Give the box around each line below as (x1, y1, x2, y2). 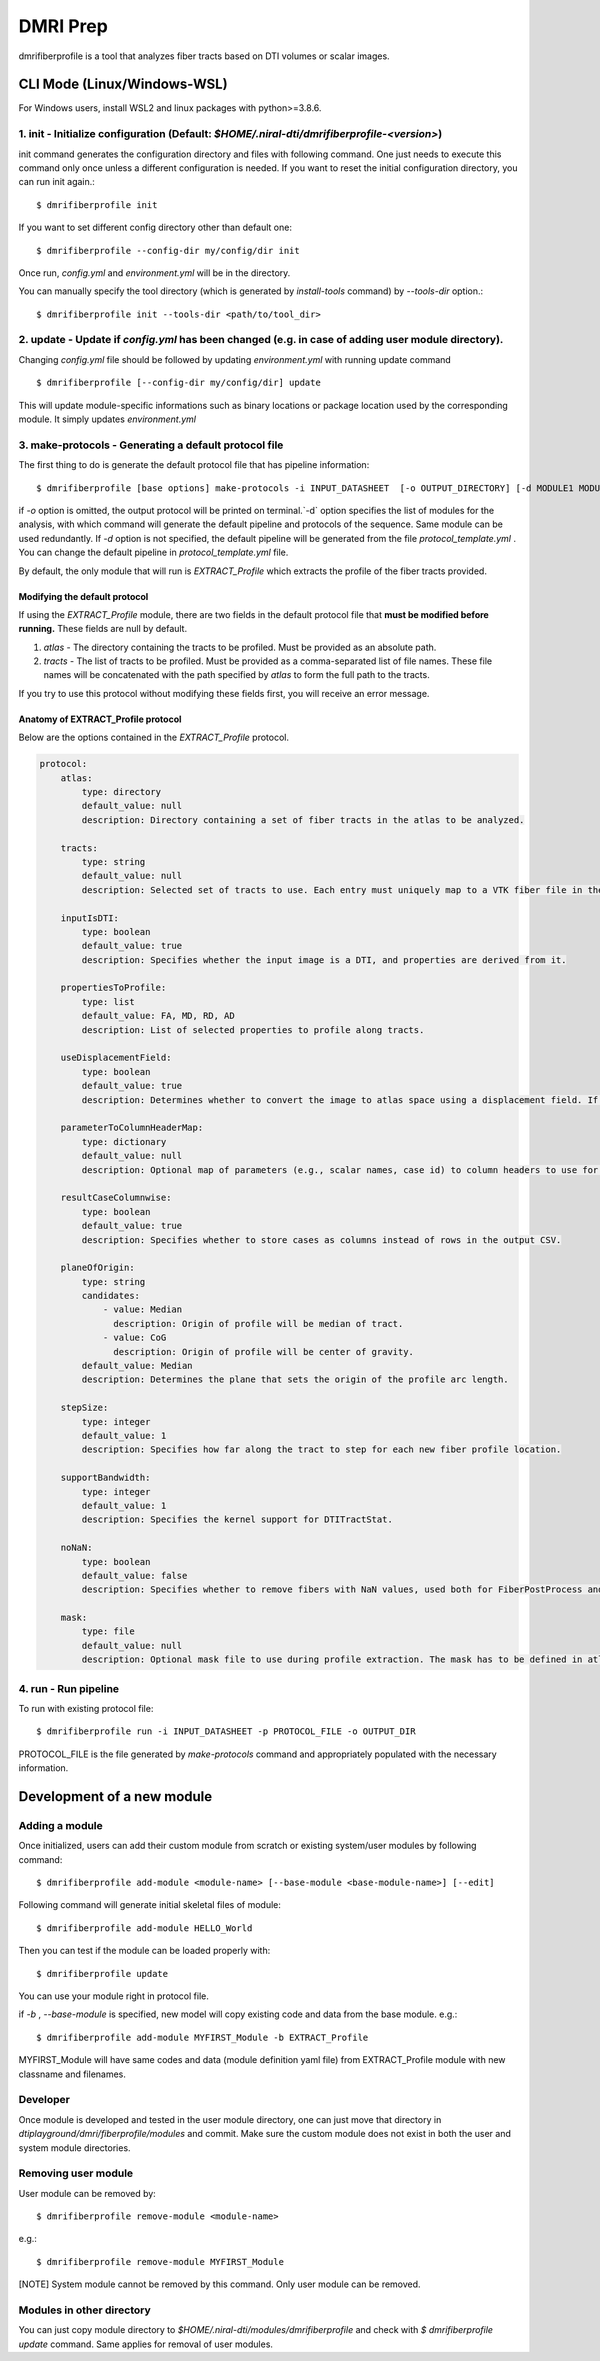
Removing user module (18, 2166, 134, 2180)
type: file (81, 1626, 135, 1637)
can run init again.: (18, 176, 95, 188)
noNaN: (60, 1542, 93, 1554)
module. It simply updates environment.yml (18, 413, 197, 425)
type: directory (81, 786, 162, 798)
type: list (81, 996, 135, 1007)
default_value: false (81, 1570, 188, 1581)
